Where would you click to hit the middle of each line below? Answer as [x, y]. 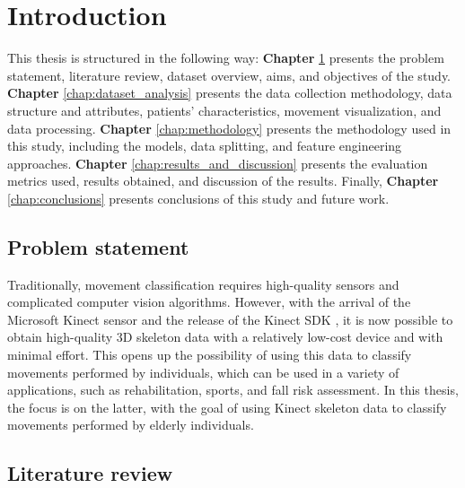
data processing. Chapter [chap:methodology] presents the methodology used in [229, 128]
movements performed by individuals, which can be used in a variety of [203, 372]
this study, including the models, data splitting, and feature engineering [205, 146]
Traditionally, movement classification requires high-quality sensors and [203, 284]
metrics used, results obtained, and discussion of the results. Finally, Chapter [223, 181]
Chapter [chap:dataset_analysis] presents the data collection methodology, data [230, 93]
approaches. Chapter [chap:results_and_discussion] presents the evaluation [218, 163]
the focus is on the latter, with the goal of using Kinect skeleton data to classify [227, 407]
